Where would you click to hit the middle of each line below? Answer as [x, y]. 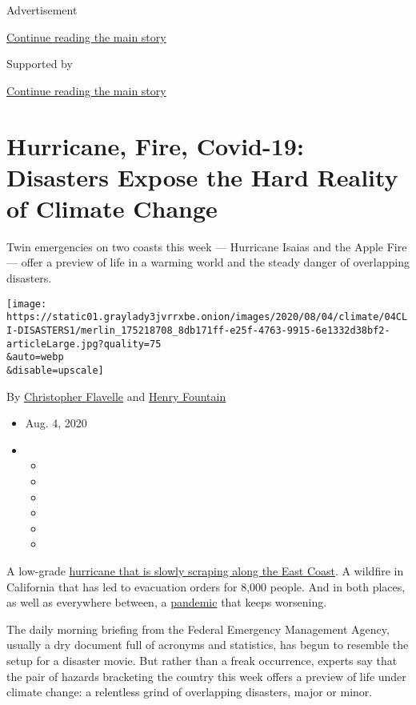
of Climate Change [112, 208]
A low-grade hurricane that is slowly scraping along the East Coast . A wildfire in [205, 570]
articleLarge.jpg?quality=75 [84, 344]
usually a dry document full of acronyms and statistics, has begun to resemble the [208, 645]
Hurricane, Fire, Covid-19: [155, 145]
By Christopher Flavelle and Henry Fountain [116, 396]
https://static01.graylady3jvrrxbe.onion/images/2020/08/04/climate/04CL [207, 317]
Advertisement [42, 10]
